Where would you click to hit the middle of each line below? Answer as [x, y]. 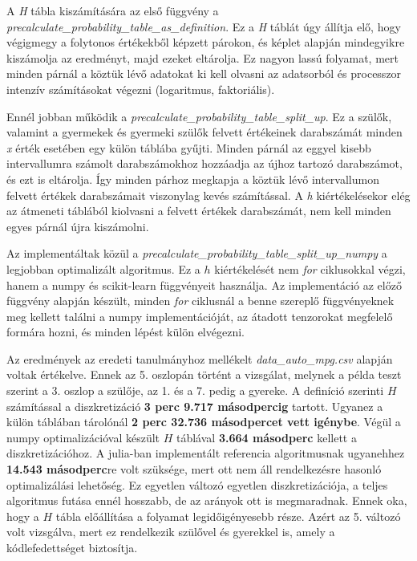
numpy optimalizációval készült [83, 437]
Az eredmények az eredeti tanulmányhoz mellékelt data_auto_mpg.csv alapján [200, 358]
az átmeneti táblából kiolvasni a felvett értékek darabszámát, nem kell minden [199, 211]
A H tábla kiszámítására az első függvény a [113, 10]
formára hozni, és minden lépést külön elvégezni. [126, 332]
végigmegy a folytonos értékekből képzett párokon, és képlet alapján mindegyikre [206, 42]
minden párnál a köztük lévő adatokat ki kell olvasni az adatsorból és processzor [204, 73]
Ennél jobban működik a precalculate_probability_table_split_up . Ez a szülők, [199, 116]
